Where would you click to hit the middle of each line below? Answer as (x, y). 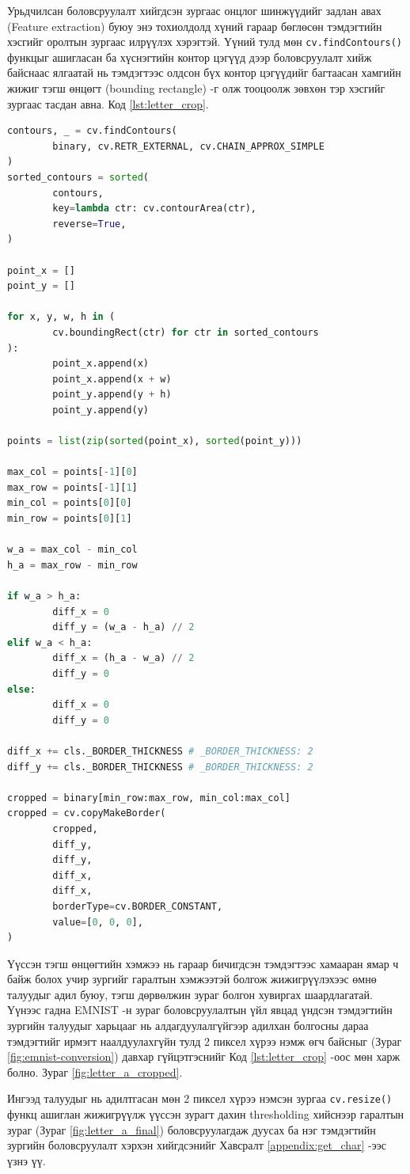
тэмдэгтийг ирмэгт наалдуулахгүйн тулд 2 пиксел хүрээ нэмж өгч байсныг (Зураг (205, 1041)
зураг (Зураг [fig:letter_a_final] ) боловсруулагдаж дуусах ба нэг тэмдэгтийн (192, 1129)
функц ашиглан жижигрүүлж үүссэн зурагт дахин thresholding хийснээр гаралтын (206, 1114)
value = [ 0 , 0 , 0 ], (98, 922)
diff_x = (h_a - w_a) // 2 (123, 658)
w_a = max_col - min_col (72, 550)
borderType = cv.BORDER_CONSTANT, (138, 906)
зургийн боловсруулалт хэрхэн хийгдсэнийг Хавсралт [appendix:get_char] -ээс (197, 1145)
